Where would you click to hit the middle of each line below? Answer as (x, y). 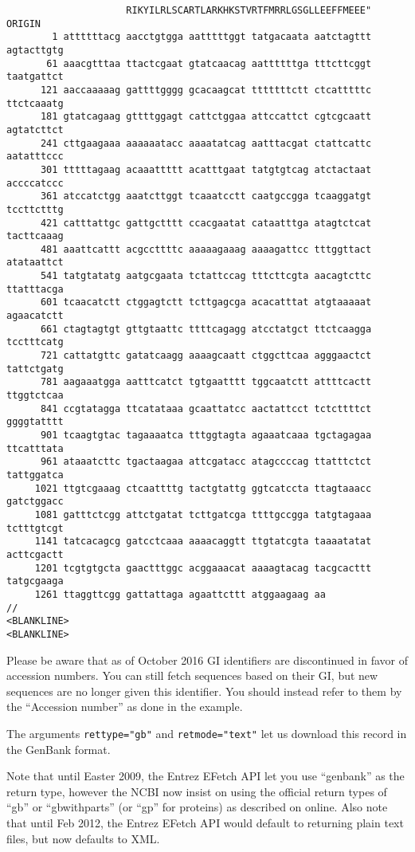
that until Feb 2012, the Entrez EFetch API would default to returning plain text (205, 822)
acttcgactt (35, 554)
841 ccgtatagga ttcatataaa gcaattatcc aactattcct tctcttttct (206, 408)
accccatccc (35, 183)
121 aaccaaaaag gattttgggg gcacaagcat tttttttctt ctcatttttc (206, 90)
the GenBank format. (59, 749)
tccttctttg (35, 209)
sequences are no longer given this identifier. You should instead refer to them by (204, 691)
